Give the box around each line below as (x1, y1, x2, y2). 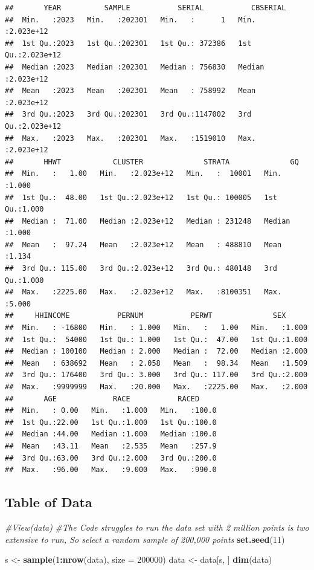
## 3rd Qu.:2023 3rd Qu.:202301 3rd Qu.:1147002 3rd (5, 110, 252, 119)
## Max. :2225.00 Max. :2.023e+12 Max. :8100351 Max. (5, 288, 282, 297)
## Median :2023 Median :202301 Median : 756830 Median (5, 62, 264, 71)
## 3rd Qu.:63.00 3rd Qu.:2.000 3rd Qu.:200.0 (5, 453, 217, 462)
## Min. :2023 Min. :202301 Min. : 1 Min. (5, 15, 256, 24)
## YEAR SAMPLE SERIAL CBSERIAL (5, 4, 286, 12)
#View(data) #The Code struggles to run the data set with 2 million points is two (5, 520, 309, 533)
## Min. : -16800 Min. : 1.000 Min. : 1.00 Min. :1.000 (5, 323, 308, 332)
